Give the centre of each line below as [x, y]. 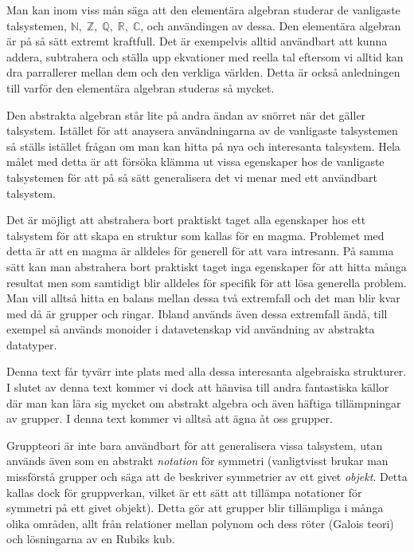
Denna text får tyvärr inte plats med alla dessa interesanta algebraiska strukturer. [207, 371]
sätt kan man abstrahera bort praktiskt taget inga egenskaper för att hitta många [207, 266]
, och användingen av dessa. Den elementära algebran [271, 25]
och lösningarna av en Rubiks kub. [91, 539]
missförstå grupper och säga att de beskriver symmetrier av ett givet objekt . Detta [207, 477]
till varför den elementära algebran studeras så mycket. [141, 87]
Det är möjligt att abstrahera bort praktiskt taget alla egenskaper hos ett [186, 220]
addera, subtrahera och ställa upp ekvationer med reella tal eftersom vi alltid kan [205, 56]
